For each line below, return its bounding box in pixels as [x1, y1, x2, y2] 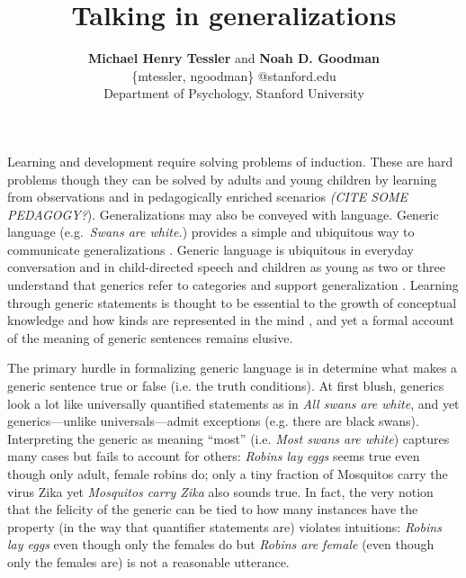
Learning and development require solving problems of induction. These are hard [7, 151, 453, 170]
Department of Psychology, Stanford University [103, 84, 364, 103]
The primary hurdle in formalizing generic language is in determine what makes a [7, 358, 458, 377]
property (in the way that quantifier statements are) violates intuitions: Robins [7, 517, 442, 536]
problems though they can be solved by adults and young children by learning [7, 169, 437, 188]
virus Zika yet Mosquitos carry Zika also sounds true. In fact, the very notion [7, 482, 434, 501]
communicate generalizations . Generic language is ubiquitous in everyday [7, 239, 414, 258]
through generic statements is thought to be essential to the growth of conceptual [7, 293, 457, 312]
